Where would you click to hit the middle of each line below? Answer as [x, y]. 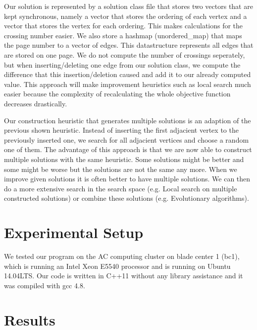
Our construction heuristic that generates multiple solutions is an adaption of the [128, 120]
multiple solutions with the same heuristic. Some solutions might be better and [124, 159]
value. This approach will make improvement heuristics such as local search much [128, 84]
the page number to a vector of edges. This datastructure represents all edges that [129, 45]
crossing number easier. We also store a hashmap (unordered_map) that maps [123, 35]
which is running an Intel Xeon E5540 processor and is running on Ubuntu [117, 266]
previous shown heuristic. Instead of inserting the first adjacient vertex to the [121, 130]
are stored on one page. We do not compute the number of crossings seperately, [125, 54]
